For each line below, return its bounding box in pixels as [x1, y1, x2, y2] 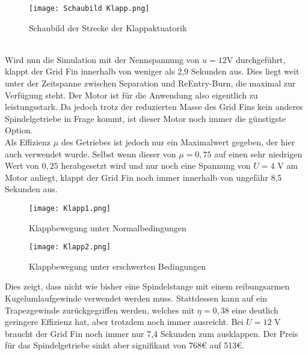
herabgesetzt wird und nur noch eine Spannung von [61, 159, 251, 172]
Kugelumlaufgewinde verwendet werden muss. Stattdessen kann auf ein [5, 292, 267, 305]
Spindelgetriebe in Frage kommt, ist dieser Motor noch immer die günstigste [5, 112, 286, 124]
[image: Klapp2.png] [29, 243, 111, 252]
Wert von [5, 159, 39, 172]
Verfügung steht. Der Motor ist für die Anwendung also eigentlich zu [5, 88, 258, 101]
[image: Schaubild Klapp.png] [29, 4, 150, 13]
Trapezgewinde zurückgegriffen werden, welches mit [5, 303, 195, 316]
